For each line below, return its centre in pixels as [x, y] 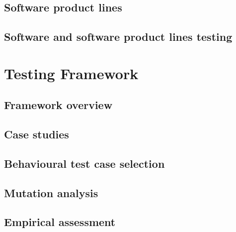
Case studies [37, 134]
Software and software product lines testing [118, 37]
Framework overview [58, 105]
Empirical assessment [60, 222]
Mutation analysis [51, 192]
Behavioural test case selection [84, 163]
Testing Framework [71, 73]
